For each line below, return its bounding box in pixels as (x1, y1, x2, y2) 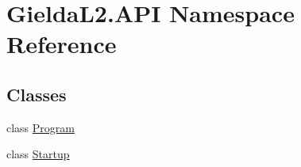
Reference (6, 28, 117, 60)
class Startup (6, 146, 70, 162)
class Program (6, 119, 75, 135)
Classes (6, 82, 67, 106)
